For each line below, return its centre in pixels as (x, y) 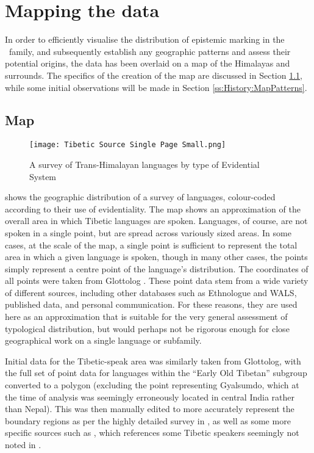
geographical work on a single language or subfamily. (103, 340)
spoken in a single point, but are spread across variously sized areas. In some (148, 232)
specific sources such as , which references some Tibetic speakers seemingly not (152, 433)
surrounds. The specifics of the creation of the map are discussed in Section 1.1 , (154, 75)
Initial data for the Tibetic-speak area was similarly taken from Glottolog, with (153, 361)
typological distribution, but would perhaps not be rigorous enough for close (147, 328)
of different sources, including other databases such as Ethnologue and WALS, (151, 292)
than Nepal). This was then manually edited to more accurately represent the (150, 409)
